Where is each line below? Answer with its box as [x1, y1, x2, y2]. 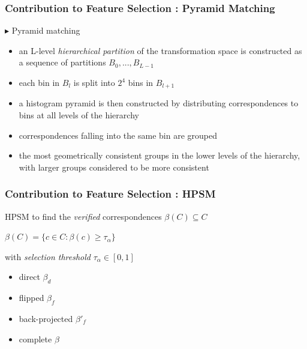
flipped [19, 291, 44, 304]
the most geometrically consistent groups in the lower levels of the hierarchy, [19, 149, 300, 162]
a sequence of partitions [19, 56, 106, 68]
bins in [128, 76, 153, 88]
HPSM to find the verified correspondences [5, 210, 162, 222]
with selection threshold [5, 250, 91, 263]
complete [19, 332, 52, 345]
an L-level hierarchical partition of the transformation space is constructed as [19, 44, 302, 56]
